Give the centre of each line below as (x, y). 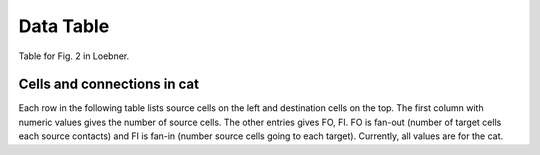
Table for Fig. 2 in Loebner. (74, 56)
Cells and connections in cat (109, 84)
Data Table (64, 26)
